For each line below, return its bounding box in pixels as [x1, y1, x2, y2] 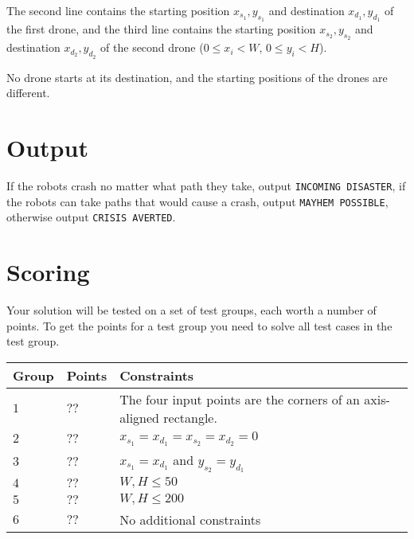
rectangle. [163, 408, 217, 427]
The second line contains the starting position [6, 2, 230, 18]
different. [6, 84, 50, 101]
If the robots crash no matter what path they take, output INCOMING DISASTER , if [6, 177, 406, 193]
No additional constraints [119, 510, 261, 529]
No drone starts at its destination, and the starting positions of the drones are [6, 68, 388, 85]
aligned [119, 408, 159, 427]
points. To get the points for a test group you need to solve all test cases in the [6, 317, 393, 334]
